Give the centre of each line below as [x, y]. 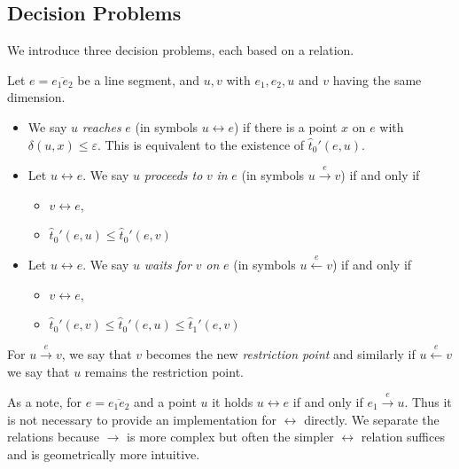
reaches [101, 126]
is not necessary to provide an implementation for [142, 419]
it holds [233, 401]
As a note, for [45, 401]
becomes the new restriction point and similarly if [280, 353]
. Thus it [428, 401]
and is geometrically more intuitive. [104, 453]
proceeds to [173, 174]
